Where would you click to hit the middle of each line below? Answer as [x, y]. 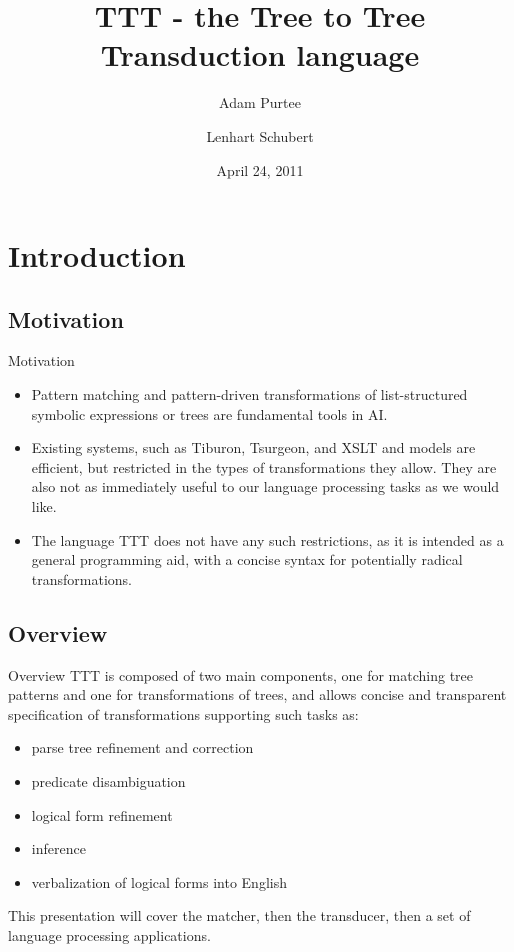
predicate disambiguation [108, 781]
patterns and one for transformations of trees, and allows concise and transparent [257, 694]
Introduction [97, 255]
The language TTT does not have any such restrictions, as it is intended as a [267, 539]
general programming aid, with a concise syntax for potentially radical [247, 559]
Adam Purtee [260, 102]
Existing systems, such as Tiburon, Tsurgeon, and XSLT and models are [253, 447]
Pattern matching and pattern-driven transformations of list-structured [249, 394]
